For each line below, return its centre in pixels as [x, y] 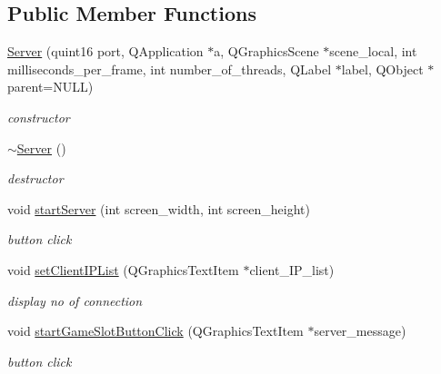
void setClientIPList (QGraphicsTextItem [123, 269]
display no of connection [75, 300]
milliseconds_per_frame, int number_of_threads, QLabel [170, 69]
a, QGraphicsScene [266, 51]
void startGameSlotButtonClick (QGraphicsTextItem [155, 331]
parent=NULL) [50, 87]
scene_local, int [373, 51]
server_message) [360, 331]
